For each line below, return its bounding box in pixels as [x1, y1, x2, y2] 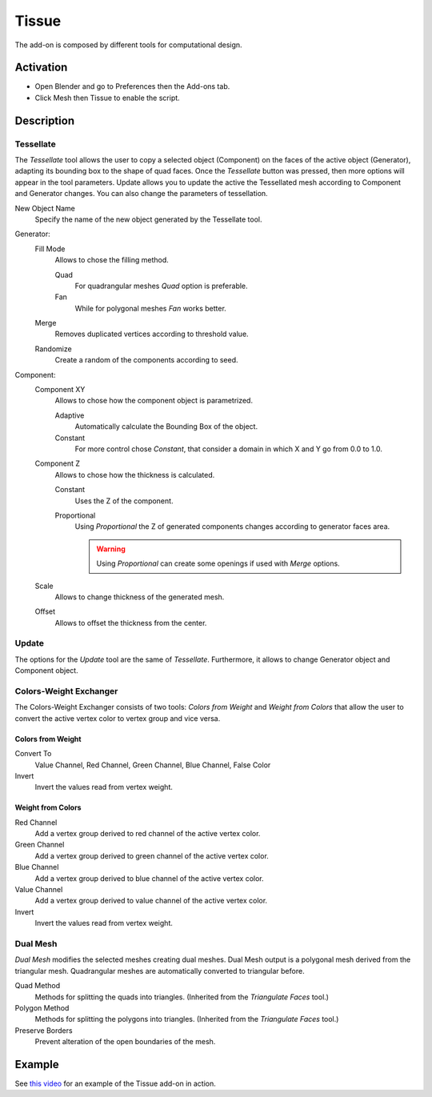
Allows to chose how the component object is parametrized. [54, 396, 254, 406]
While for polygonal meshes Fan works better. [74, 303, 227, 313]
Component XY [34, 385, 86, 394]
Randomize [34, 344, 72, 354]
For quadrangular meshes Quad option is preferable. [74, 281, 248, 290]
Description [14, 114, 75, 127]
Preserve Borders [14, 1025, 73, 1035]
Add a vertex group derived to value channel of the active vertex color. [34, 896, 268, 906]
